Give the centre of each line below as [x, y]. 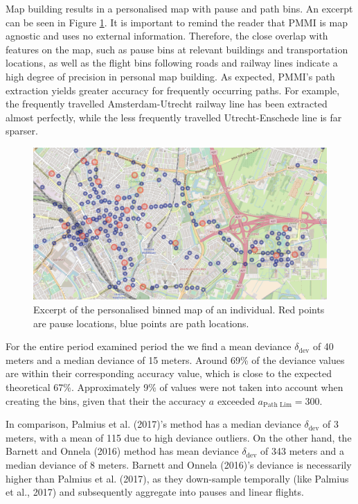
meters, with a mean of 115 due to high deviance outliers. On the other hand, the [179, 437]
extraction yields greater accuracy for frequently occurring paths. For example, [173, 90]
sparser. [22, 131]
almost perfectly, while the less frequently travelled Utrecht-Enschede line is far [174, 117]
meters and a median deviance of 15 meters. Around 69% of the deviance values [175, 359]
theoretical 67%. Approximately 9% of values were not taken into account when [174, 386]
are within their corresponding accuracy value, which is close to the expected [169, 373]
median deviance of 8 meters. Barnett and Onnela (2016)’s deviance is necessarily [179, 464]
